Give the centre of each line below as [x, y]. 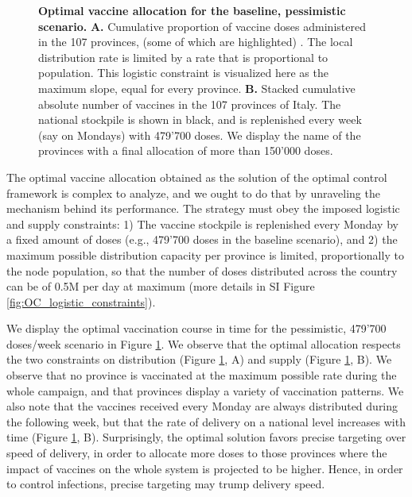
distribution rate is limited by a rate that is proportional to [183, 57]
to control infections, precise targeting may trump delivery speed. [166, 484]
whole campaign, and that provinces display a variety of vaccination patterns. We [205, 390]
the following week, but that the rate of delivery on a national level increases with [206, 421]
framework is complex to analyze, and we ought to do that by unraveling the [193, 193]
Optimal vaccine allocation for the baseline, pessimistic [192, 10]
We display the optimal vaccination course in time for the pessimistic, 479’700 [196, 328]
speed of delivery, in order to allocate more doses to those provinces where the [197, 453]
